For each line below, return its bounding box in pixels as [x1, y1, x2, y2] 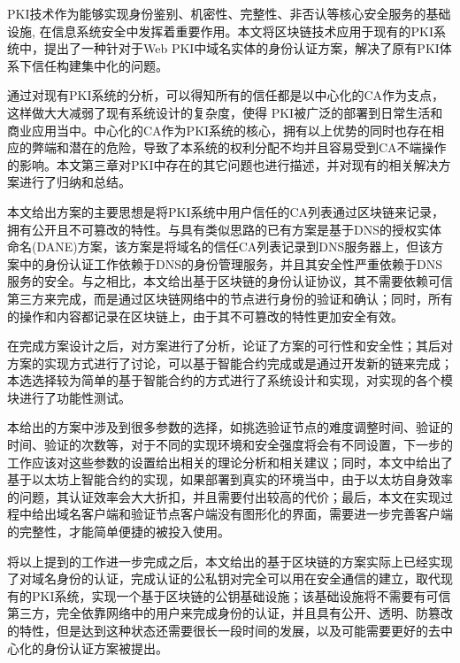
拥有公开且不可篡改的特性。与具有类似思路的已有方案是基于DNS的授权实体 [7, 220, 441, 238]
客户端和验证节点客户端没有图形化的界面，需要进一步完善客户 [80, 505, 441, 523]
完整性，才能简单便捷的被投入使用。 [19, 522, 230, 541]
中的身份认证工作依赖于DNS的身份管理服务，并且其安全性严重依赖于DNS [19, 254, 442, 273]
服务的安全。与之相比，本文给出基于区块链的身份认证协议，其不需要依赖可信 [7, 272, 453, 290]
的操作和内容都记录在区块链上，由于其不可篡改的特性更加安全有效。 [7, 306, 403, 325]
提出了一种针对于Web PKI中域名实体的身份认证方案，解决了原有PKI [43, 39, 440, 58]
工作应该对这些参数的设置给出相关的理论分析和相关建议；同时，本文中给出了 [7, 452, 453, 471]
